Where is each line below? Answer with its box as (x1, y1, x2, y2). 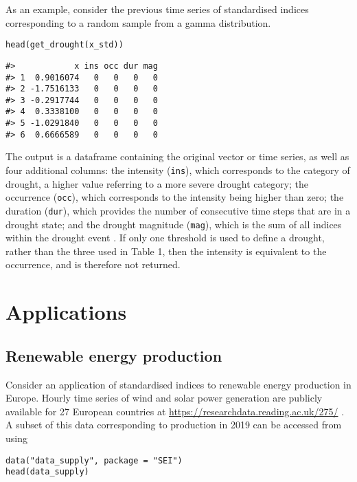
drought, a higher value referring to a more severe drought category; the (5, 176, 309, 190)
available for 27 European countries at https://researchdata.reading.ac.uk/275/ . (5, 404, 345, 418)
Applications (5, 298, 127, 326)
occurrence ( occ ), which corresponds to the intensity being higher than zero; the (5, 190, 344, 204)
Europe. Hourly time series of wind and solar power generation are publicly (5, 391, 323, 405)
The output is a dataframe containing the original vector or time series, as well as (5, 149, 349, 164)
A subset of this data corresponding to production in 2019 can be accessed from (5, 417, 342, 432)
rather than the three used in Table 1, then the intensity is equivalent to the (5, 243, 327, 258)
